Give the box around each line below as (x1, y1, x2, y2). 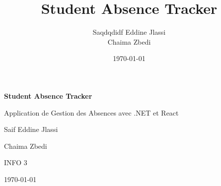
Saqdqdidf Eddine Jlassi (92, 27, 166, 37)
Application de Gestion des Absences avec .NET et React (4, 107, 179, 118)
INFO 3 (4, 157, 27, 168)
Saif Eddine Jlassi (4, 124, 58, 134)
